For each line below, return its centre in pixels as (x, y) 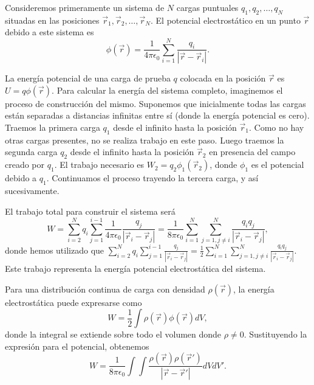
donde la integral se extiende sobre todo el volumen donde (113, 334)
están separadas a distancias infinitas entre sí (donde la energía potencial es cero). (157, 115)
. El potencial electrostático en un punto (226, 20)
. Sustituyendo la (275, 334)
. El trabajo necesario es (99, 165)
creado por (25, 165)
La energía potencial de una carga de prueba (88, 78)
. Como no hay (276, 127)
